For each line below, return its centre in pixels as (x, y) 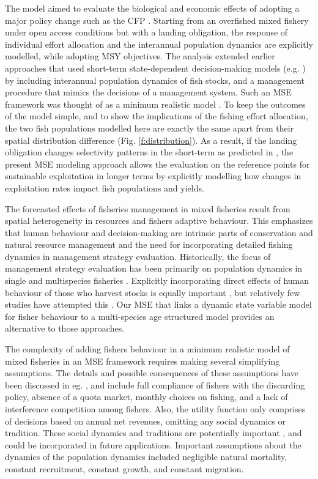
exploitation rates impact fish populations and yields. (105, 188)
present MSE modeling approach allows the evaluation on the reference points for (157, 164)
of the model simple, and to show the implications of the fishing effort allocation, (157, 116)
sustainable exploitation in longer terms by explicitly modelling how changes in (153, 176)
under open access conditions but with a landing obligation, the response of (146, 32)
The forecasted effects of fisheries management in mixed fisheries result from (148, 208)
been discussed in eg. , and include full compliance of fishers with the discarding (155, 384)
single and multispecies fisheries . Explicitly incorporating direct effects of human (157, 280)
